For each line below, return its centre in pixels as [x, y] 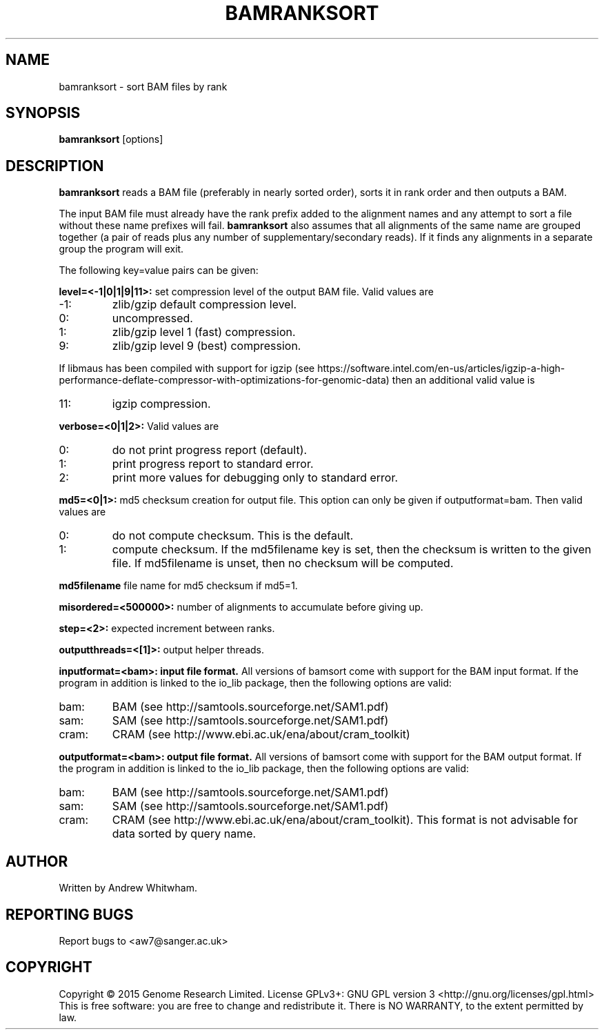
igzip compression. [161, 404]
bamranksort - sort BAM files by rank [143, 86]
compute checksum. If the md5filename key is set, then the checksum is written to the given [352, 550]
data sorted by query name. [184, 834]
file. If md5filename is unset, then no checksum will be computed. [283, 563]
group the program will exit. [121, 249]
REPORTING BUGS [70, 914]
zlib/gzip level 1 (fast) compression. [204, 332]
